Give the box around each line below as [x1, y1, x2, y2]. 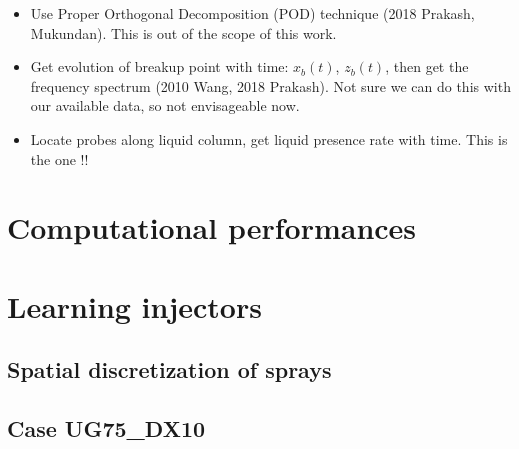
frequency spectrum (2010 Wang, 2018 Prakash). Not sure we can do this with [30, 75, 511, 96]
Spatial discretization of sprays [7, 354, 332, 385]
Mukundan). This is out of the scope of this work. [30, 22, 337, 43]
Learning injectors [7, 285, 262, 326]
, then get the [385, 56, 469, 77]
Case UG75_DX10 [7, 413, 206, 444]
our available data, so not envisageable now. [30, 95, 300, 116]
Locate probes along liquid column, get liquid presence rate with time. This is [30, 128, 508, 149]
